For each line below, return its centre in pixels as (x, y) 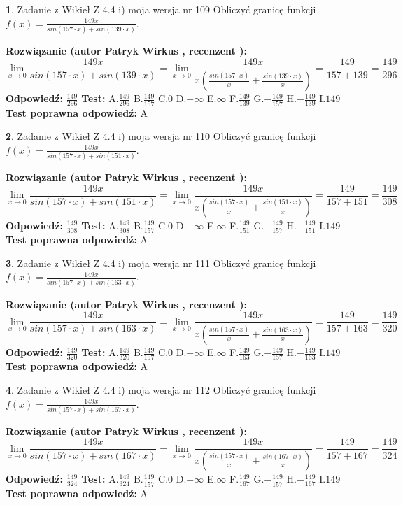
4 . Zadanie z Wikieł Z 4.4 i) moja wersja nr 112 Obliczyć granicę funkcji (161, 389)
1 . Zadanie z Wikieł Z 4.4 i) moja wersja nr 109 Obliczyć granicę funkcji (161, 9)
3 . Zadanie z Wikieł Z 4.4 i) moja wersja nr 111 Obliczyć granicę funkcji (161, 263)
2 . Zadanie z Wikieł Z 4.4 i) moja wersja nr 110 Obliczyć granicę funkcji (161, 136)
